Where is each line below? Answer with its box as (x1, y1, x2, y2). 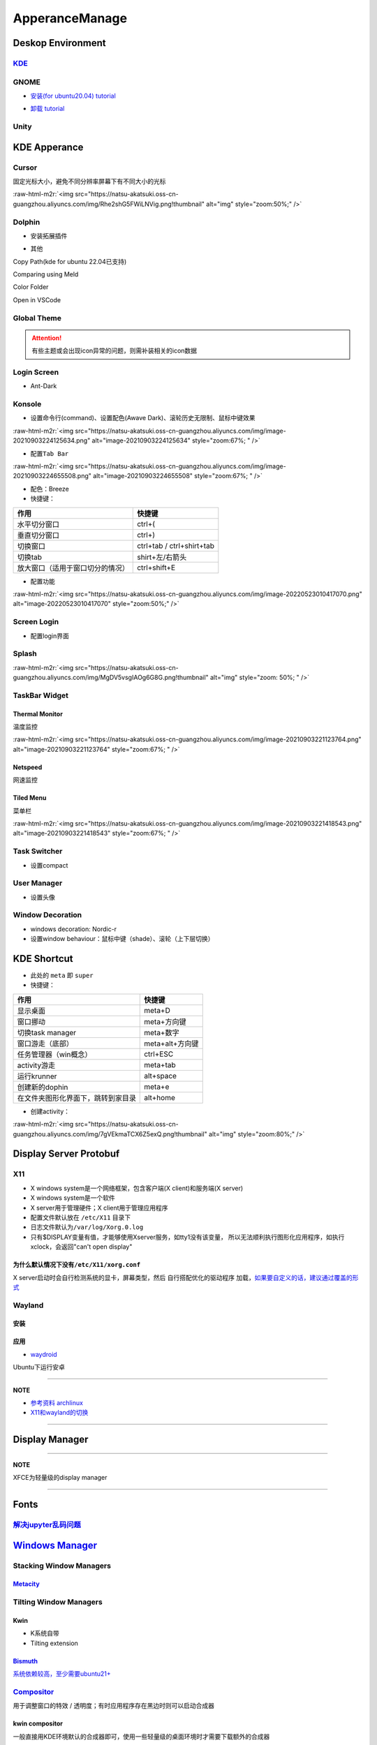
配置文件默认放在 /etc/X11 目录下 (30, 1213, 131, 1221)
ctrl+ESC (144, 1049, 174, 1059)
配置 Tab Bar (30, 449, 69, 457)
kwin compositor (13, 1719, 63, 1728)
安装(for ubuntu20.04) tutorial (30, 91, 117, 100)
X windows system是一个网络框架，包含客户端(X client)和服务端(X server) (30, 1184, 244, 1192)
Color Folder (13, 283, 49, 291)
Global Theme (13, 313, 62, 322)
